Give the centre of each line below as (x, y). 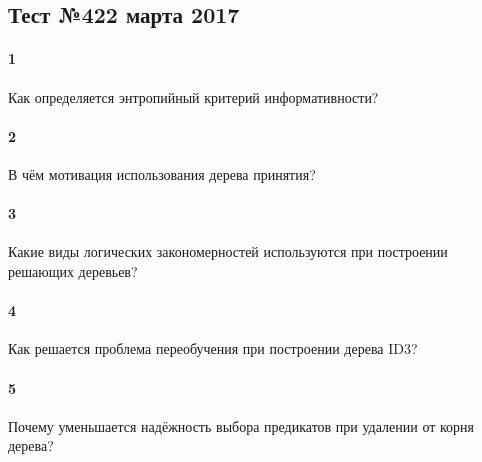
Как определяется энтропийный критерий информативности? (193, 96)
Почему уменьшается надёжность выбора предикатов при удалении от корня (241, 425)
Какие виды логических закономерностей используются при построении (228, 251)
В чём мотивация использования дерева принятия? (162, 173)
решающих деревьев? (73, 270)
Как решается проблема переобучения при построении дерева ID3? (213, 348)
